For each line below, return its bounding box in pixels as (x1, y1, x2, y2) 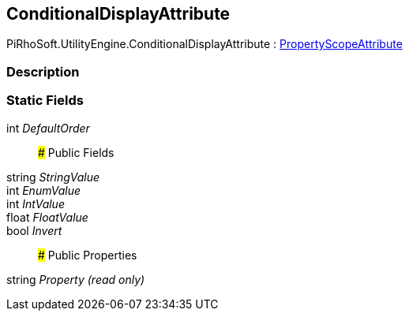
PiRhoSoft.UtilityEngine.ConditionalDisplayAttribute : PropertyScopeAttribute (6, 37, 403, 51)
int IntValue (6, 196, 65, 211)
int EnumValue (6, 183, 81, 197)
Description (6, 63, 80, 80)
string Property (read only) (6, 272, 145, 286)
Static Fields (6, 92, 84, 109)
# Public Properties (38, 248, 137, 262)
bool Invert (6, 223, 62, 237)
